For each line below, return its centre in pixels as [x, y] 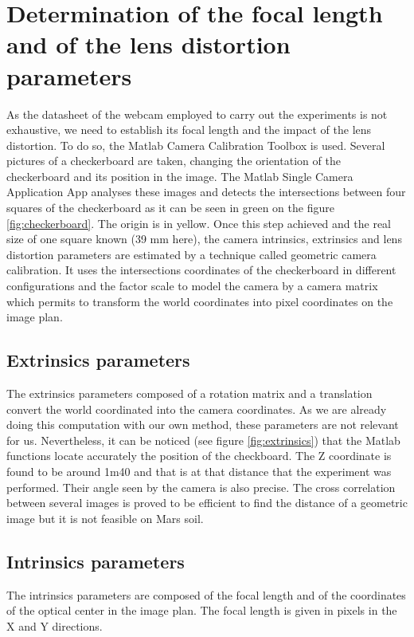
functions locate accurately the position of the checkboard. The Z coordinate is [199, 456]
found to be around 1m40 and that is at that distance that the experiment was [199, 471]
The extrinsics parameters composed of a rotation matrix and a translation [189, 393]
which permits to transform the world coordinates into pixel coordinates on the [200, 301]
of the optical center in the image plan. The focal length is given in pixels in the [202, 610]
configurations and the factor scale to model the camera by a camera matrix [192, 286]
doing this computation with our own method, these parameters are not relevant [203, 425]
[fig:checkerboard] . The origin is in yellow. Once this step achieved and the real [199, 223]
